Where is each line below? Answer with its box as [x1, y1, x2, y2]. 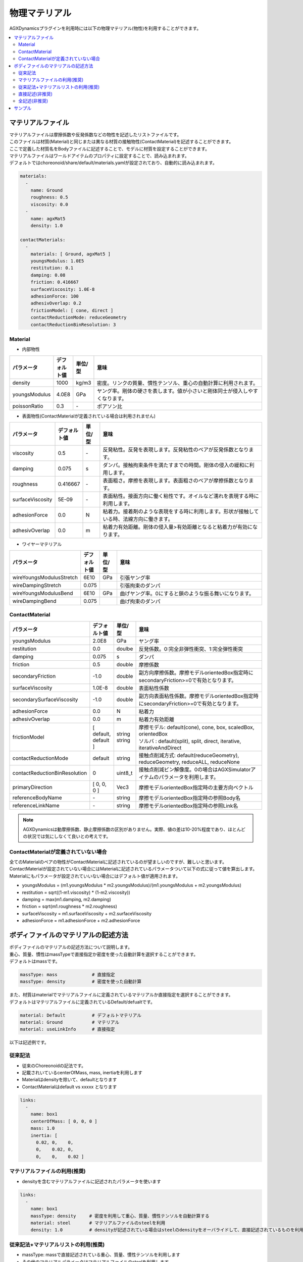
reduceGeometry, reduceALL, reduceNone [138, 759, 240, 766]
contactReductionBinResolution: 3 [30, 322, 116, 328]
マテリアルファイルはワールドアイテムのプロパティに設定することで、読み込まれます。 [9, 152, 189, 159]
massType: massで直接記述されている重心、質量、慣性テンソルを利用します [22, 1252, 181, 1258]
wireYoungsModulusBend [12, 590, 73, 597]
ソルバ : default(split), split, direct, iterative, [138, 738, 241, 745]
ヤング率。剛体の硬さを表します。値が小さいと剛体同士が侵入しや [96, 387, 254, 394]
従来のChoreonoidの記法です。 [22, 1063, 86, 1069]
